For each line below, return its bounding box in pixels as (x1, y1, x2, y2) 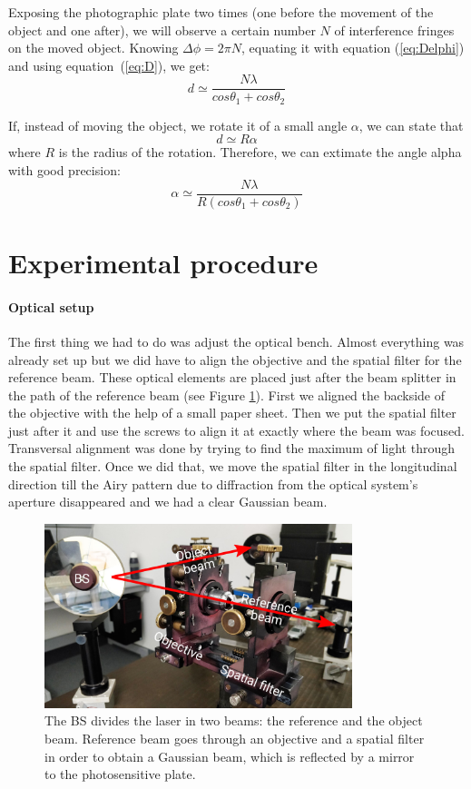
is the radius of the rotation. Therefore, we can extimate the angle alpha (58, 143, 462, 162)
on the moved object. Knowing (8, 38, 179, 57)
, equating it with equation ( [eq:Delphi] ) (241, 38, 465, 57)
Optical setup (8, 297, 94, 316)
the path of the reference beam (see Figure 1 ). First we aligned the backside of (8, 385, 446, 404)
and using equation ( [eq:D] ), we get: (8, 55, 210, 74)
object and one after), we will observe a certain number (8, 20, 316, 39)
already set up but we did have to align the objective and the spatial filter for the (8, 350, 462, 369)
